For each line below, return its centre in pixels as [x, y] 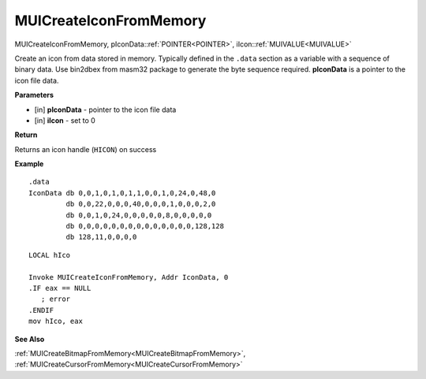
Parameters [34, 95]
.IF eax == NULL [60, 288]
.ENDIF [41, 310]
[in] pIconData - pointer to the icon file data [105, 110]
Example [29, 164]
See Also [30, 339]
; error [56, 299]
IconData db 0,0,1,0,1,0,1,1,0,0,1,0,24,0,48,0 [122, 193]
